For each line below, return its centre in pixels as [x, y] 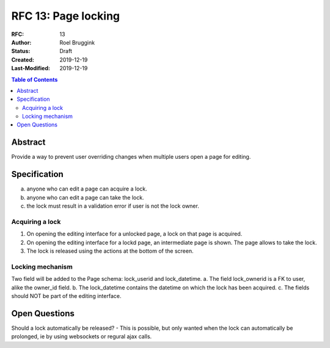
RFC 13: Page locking [66, 16]
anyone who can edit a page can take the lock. [85, 197]
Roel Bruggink [77, 42]
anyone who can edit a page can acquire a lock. [87, 189]
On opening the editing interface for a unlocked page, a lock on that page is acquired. [134, 234]
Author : [21, 42]
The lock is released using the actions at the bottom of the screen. [110, 251]
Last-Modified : [31, 68]
